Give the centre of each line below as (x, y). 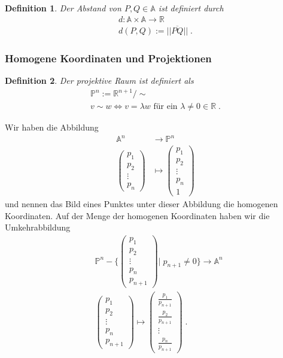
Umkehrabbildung (38, 227)
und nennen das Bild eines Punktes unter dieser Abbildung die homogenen (141, 204)
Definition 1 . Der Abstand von (63, 8)
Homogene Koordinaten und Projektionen (108, 58)
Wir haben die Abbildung (52, 127)
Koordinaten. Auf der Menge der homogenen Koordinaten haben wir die (137, 215)
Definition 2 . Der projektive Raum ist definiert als (99, 81)
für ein (165, 107)
